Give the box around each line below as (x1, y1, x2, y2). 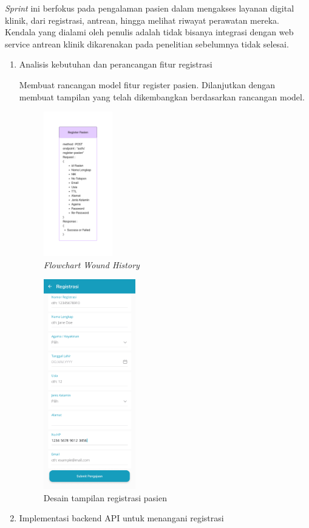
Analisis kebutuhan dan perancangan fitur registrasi (19, 58, 212, 71)
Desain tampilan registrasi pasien (43, 491, 167, 504)
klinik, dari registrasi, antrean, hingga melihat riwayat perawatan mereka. (5, 13, 279, 26)
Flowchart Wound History (43, 258, 140, 271)
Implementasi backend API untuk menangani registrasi (19, 512, 224, 524)
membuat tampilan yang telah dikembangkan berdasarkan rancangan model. (19, 90, 305, 103)
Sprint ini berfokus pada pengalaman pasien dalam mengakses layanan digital (5, 2, 294, 14)
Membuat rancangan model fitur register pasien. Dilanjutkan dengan (19, 78, 276, 91)
